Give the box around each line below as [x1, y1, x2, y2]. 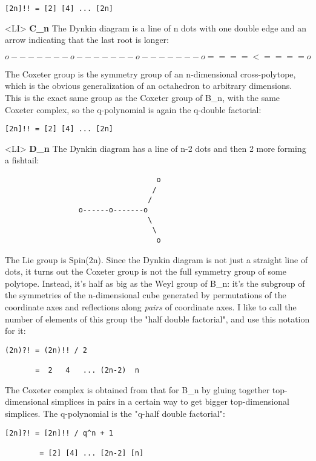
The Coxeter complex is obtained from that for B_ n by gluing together [5, 383, 270, 396]
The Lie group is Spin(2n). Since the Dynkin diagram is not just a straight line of [5, 253, 308, 266]
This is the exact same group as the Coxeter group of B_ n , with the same [5, 91, 280, 104]
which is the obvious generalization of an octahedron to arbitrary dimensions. [5, 79, 292, 92]
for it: [5, 324, 26, 337]
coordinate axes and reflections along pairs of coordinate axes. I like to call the [5, 301, 297, 313]
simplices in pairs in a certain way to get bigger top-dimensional [51, 395, 289, 408]
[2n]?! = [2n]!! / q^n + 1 [5, 428, 113, 437]
